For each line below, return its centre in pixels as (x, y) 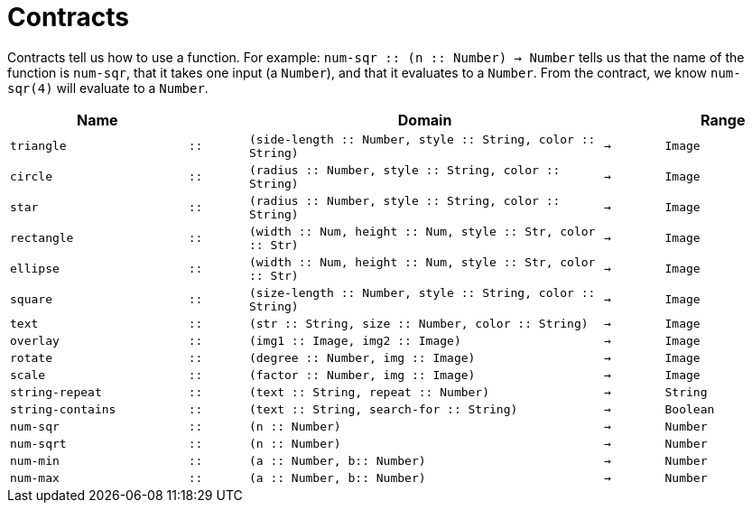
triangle (38, 146)
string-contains (63, 409)
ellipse (35, 269)
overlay (35, 340)
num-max (35, 478)
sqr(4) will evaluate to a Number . (108, 88)
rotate (31, 357)
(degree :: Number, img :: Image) (362, 357)
